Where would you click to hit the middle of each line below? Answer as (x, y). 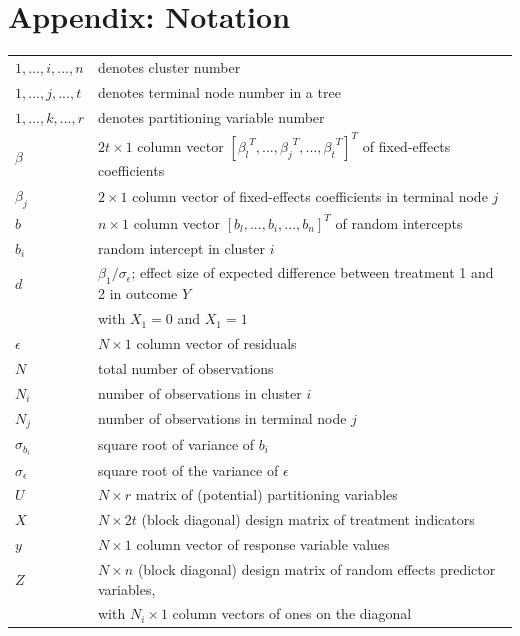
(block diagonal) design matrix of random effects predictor (316, 568)
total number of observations (186, 367)
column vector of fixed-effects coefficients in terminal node (310, 196)
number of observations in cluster (200, 392)
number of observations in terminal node (222, 417)
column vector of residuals (216, 342)
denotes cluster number (169, 66)
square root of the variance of (188, 469)
